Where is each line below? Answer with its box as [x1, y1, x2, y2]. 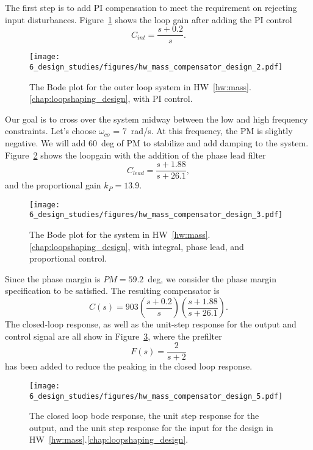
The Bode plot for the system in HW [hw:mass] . [29, 228, 210, 241]
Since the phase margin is [5, 272, 101, 285]
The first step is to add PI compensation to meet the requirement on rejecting [5, 1, 297, 13]
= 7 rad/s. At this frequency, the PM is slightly [113, 124, 293, 137]
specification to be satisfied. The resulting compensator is [5, 284, 220, 297]
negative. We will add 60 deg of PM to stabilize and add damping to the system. [5, 136, 309, 149]
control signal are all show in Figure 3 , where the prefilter [5, 329, 222, 342]
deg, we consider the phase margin [148, 272, 276, 285]
